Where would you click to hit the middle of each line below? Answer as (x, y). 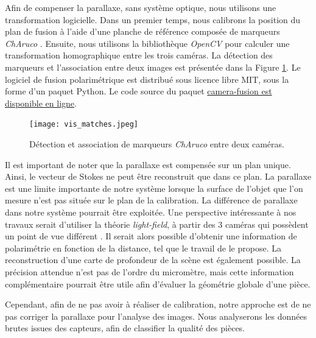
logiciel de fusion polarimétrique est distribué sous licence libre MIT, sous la (147, 79)
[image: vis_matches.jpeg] (84, 125)
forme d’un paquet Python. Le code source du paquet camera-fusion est (139, 91)
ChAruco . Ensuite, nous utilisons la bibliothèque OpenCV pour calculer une (147, 43)
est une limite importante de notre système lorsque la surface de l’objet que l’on (154, 188)
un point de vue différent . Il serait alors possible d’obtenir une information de (151, 236)
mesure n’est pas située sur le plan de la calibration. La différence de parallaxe (151, 200)
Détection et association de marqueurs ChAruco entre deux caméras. (157, 144)
